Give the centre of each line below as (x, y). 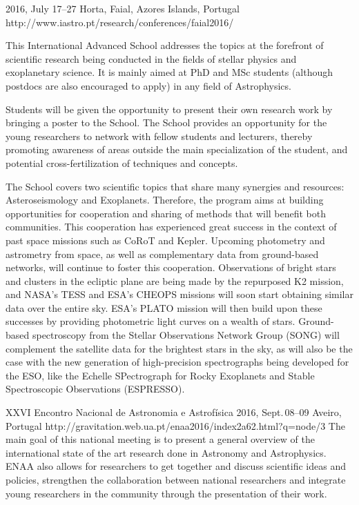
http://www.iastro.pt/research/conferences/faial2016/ (120, 22)
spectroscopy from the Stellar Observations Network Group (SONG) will (186, 335)
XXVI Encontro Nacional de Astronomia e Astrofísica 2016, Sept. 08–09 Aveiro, (174, 412)
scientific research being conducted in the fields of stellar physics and (151, 58)
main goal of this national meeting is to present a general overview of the (160, 439)
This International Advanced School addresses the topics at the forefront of (165, 45)
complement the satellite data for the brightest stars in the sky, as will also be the (179, 348)
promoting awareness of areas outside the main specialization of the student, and (177, 149)
